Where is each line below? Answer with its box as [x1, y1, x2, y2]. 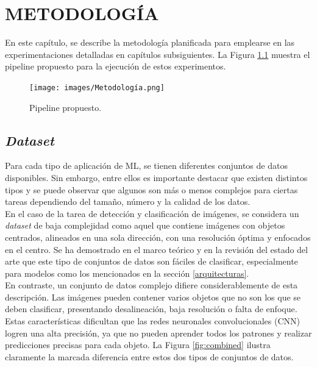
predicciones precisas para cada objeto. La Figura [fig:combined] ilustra [5, 338, 271, 351]
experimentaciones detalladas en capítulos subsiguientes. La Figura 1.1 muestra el [5, 48, 310, 60]
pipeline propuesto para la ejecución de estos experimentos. [5, 60, 226, 73]
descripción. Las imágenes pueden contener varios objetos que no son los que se [5, 290, 301, 303]
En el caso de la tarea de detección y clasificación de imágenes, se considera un [5, 207, 299, 219]
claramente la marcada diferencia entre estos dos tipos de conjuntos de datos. [5, 350, 294, 363]
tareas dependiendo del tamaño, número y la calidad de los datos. [5, 195, 251, 208]
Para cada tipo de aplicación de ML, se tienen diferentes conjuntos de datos [5, 159, 288, 172]
